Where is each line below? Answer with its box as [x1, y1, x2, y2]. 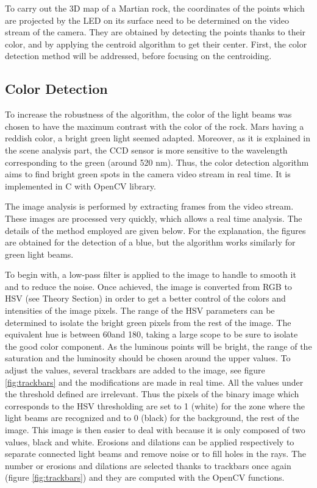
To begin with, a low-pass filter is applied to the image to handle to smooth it [5, 268, 296, 281]
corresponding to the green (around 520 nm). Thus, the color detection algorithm [5, 155, 309, 168]
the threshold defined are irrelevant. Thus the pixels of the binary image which [5, 387, 299, 400]
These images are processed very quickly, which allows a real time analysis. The [5, 211, 302, 224]
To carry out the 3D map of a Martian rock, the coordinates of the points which [5, 2, 305, 14]
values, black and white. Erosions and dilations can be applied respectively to [5, 435, 294, 448]
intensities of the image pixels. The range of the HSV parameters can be [5, 304, 275, 317]
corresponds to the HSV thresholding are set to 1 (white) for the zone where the [5, 399, 305, 412]
